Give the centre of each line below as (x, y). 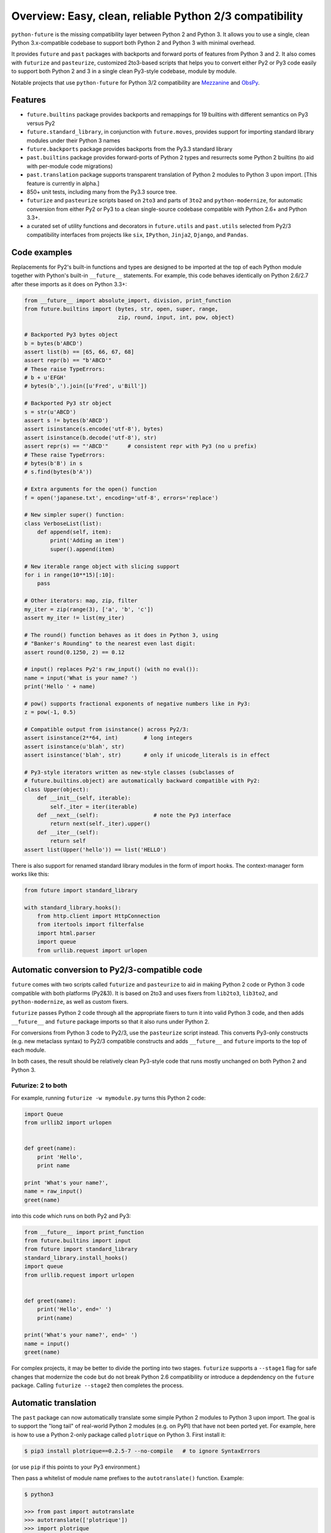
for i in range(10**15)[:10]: (70, 575)
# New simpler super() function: (74, 515)
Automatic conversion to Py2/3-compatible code (107, 970)
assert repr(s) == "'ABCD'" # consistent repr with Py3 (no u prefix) (141, 446)
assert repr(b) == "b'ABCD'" (68, 361)
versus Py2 (41, 123)
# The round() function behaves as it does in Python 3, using (121, 635)
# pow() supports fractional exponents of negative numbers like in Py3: (137, 703)
